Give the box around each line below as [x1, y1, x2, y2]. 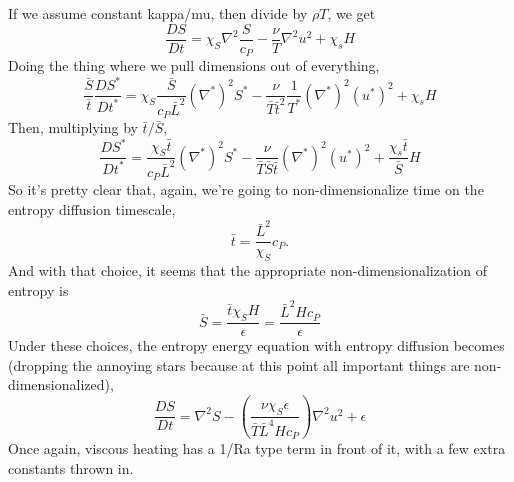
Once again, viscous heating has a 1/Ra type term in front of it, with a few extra [8, 438, 506, 459]
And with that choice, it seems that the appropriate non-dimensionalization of [8, 260, 488, 281]
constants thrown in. [8, 457, 134, 478]
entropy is [8, 279, 69, 300]
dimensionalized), [8, 374, 114, 395]
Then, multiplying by [8, 117, 138, 138]
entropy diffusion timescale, [8, 199, 176, 220]
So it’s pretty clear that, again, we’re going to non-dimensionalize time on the [8, 179, 484, 200]
